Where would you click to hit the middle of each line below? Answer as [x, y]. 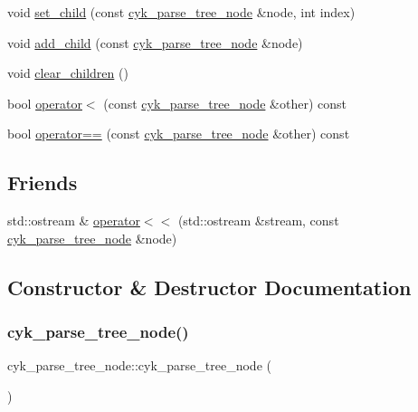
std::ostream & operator [74, 220]
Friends [43, 182]
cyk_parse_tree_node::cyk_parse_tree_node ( [139, 365]
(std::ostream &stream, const [258, 220]
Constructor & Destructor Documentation [209, 287]
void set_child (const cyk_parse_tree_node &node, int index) [181, 12]
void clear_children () [68, 73]
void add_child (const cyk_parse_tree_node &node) [155, 42]
